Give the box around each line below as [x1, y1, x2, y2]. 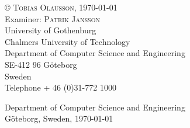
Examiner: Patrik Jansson [5, 12, 100, 25]
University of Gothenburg [5, 24, 96, 36]
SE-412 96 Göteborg [5, 58, 77, 70]
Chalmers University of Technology [5, 35, 130, 47]
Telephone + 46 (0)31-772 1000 [5, 81, 116, 94]
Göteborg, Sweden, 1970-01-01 [5, 112, 113, 124]
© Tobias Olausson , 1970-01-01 [5, 1, 118, 13]
